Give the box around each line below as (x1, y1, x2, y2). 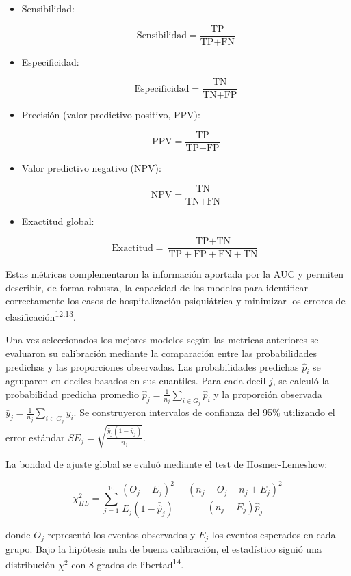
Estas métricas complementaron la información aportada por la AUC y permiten (5, 267, 344, 281)
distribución (5, 557, 55, 571)
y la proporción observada (213, 387, 322, 401)
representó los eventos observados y (47, 527, 196, 542)
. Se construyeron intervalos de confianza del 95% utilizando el (73, 405, 335, 419)
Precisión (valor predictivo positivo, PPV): (21, 107, 200, 122)
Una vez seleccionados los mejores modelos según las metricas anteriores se (5, 332, 319, 347)
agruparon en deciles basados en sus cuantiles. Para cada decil (5, 374, 266, 388)
